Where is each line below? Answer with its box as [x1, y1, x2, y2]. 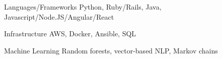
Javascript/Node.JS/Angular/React [4, 11, 114, 22]
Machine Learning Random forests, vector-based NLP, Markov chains [4, 45, 218, 55]
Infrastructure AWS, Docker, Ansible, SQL [4, 28, 136, 39]
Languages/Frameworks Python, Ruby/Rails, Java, [4, 2, 162, 12]
